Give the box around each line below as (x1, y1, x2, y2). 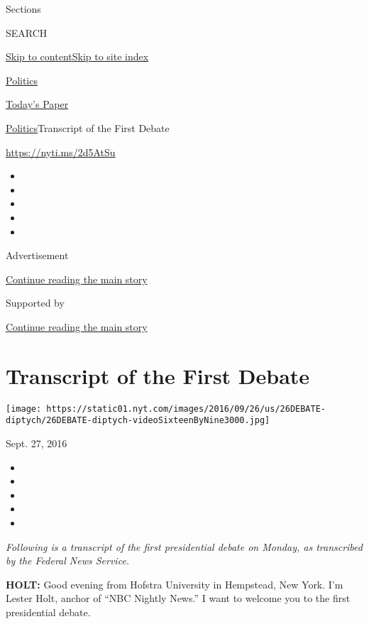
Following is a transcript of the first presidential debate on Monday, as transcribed (6, 539, 363, 554)
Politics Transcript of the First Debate (6, 120, 170, 135)
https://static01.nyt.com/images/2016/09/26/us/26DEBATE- (46, 403, 326, 414)
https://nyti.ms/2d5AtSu (6, 144, 116, 159)
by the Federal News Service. (6, 553, 130, 568)
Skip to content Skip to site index (6, 49, 149, 64)
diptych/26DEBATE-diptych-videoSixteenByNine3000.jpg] (6, 415, 270, 426)
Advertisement (6, 248, 69, 263)
